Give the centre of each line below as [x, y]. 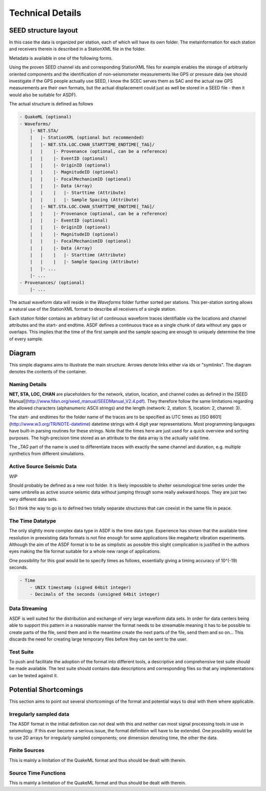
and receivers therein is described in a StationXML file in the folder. [77, 49]
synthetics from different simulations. [47, 454]
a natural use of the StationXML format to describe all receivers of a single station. [93, 309]
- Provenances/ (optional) [52, 283]
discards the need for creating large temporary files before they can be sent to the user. [98, 639]
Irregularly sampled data [39, 714]
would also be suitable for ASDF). [43, 95]
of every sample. [26, 339]
